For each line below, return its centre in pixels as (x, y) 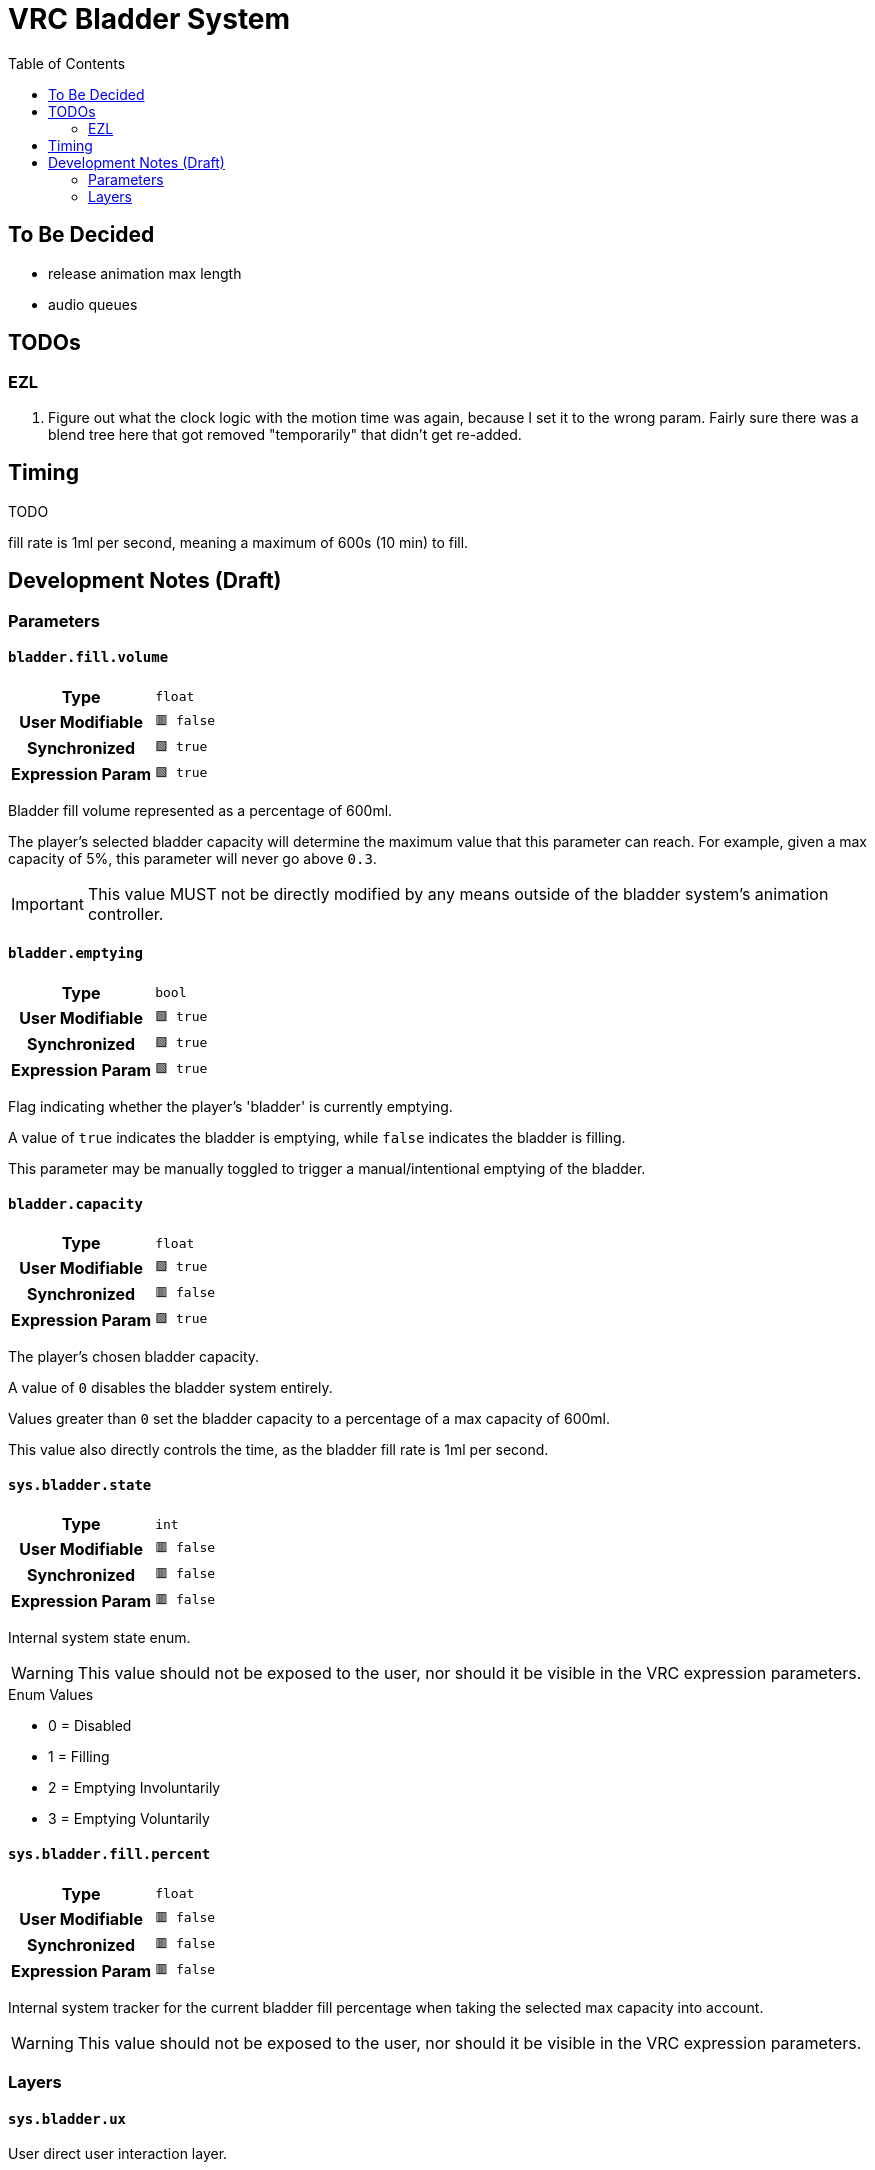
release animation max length (145, 273)
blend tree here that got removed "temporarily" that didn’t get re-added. (285, 434)
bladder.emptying (75, 953)
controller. (125, 913)
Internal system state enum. (99, 1638)
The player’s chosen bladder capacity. (134, 1357)
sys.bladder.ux (67, 2118)
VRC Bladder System (149, 19)
